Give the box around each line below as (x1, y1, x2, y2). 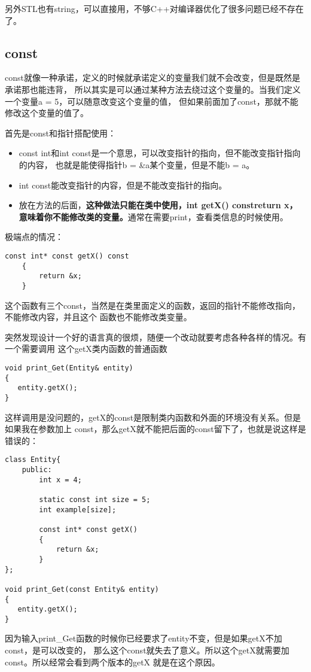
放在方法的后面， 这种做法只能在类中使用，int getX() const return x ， (19, 199, 298, 211)
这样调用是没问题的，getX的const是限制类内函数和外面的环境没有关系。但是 (5, 411, 301, 423)
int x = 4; (39, 475, 82, 484)
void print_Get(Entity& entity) (5, 363, 133, 372)
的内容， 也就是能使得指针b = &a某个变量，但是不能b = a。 (19, 158, 255, 171)
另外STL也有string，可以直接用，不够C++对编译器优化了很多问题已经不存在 (5, 2, 304, 14)
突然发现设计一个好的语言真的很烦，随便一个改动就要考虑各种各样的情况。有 (5, 330, 306, 343)
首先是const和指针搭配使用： (5, 126, 116, 139)
